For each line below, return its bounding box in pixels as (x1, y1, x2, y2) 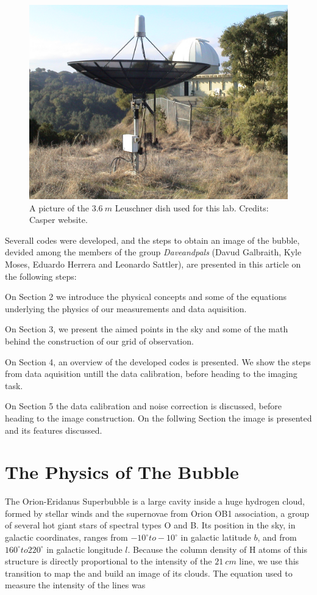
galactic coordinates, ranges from (5, 531, 128, 543)
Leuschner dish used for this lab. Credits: (115, 201, 269, 214)
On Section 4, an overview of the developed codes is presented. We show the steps (5, 355, 311, 368)
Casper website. (29, 213, 88, 226)
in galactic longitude (46, 542, 123, 555)
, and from (257, 531, 297, 543)
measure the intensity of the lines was (5, 579, 146, 591)
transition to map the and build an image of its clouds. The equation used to (5, 566, 293, 579)
